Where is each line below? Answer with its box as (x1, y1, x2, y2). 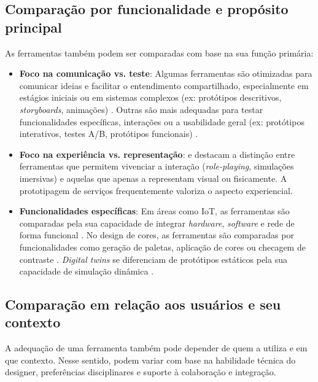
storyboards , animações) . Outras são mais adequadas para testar (19, 103, 263, 115)
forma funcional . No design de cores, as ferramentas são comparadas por (19, 228, 294, 241)
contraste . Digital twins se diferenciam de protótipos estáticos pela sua (19, 252, 287, 265)
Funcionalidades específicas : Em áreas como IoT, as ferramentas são (19, 205, 290, 217)
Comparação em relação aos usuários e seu (5, 295, 281, 314)
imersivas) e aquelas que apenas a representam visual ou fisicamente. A (19, 171, 287, 184)
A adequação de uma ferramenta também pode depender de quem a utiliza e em (5, 341, 308, 354)
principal (5, 17, 62, 36)
